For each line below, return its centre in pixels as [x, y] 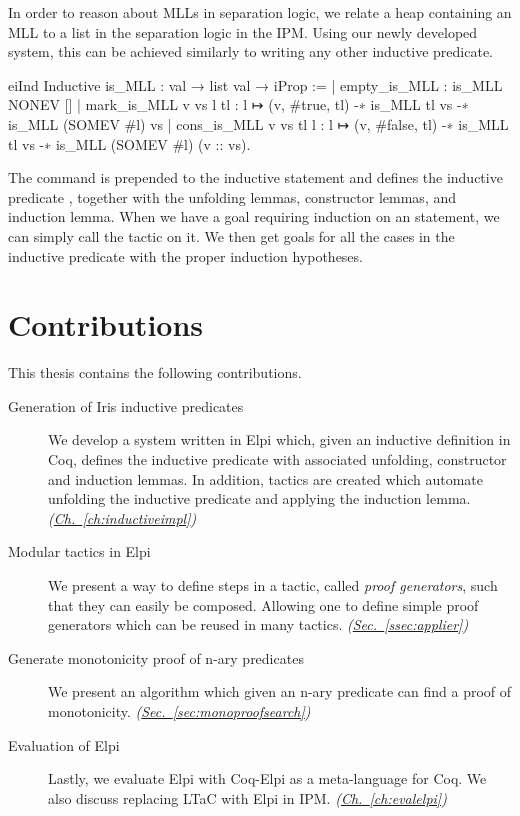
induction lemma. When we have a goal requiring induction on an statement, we [254, 216]
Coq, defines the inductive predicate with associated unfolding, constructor [277, 459]
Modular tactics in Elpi [79, 551]
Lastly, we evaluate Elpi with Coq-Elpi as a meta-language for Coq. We [267, 778]
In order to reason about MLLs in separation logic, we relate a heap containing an [260, 12]
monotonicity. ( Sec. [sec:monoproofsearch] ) [179, 710]
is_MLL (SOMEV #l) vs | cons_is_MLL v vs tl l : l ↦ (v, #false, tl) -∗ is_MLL [258, 123]
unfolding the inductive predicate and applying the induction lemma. [259, 498]
